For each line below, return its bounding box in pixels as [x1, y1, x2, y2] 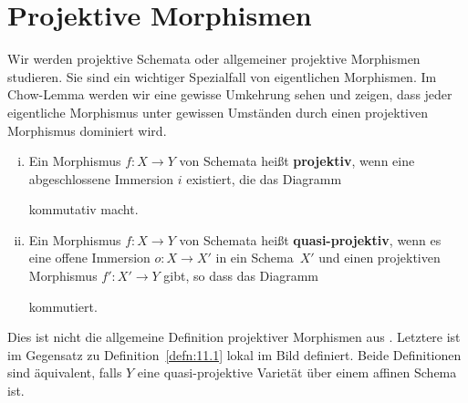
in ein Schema [215, 248, 294, 267]
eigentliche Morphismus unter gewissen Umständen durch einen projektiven [7, 102, 428, 121]
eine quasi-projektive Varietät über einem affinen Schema [137, 363, 457, 382]
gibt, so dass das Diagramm [163, 266, 318, 285]
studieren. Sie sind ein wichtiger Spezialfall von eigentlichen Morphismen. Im [7, 67, 437, 86]
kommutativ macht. [28, 200, 139, 219]
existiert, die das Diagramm [186, 169, 342, 188]
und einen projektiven [318, 248, 441, 267]
